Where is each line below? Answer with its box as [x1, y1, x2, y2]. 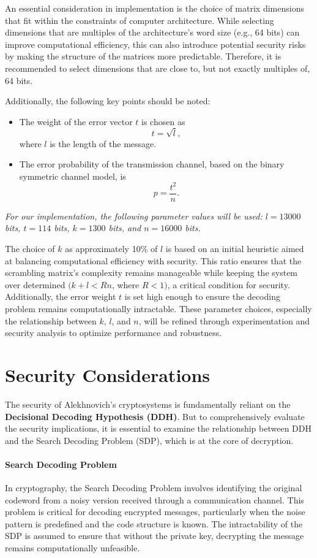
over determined [5, 278, 65, 291]
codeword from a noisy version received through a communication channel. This [5, 493, 304, 506]
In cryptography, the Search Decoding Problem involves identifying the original [5, 481, 302, 494]
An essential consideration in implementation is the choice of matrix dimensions [5, 2, 304, 14]
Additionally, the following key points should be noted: [5, 94, 211, 107]
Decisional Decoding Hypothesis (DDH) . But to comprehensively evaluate [5, 410, 305, 422]
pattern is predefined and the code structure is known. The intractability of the [5, 517, 303, 530]
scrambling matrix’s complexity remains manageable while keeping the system [5, 266, 298, 279]
